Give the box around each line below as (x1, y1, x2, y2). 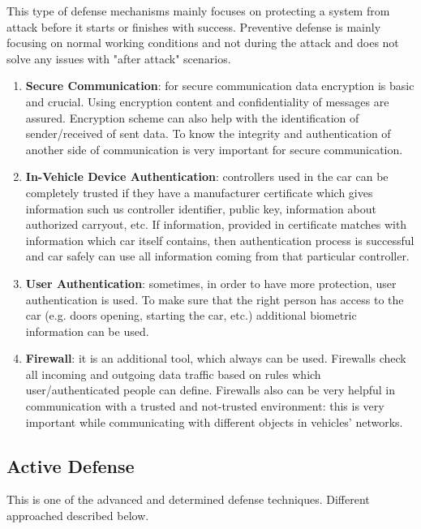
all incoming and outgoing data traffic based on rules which (25, 365, 321, 382)
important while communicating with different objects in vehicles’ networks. (25, 413, 403, 430)
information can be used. (25, 322, 149, 339)
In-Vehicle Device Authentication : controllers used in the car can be (25, 168, 389, 185)
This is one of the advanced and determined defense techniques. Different (6, 491, 370, 508)
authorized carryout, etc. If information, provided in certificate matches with (25, 216, 407, 233)
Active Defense (6, 453, 135, 478)
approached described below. (6, 507, 149, 524)
